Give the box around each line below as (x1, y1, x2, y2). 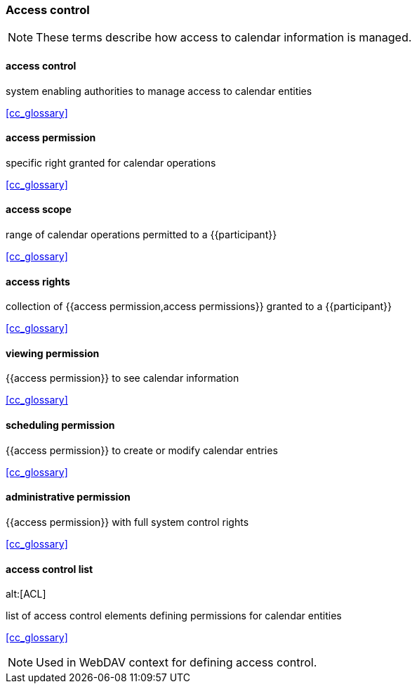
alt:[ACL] (6, 588, 46, 600)
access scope (6, 203, 72, 216)
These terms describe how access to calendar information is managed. (36, 30, 412, 45)
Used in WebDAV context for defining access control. (36, 655, 317, 670)
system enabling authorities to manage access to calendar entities (6, 84, 312, 97)
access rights (6, 275, 70, 288)
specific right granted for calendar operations (6, 156, 216, 169)
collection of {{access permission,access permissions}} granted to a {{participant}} (6, 300, 392, 313)
